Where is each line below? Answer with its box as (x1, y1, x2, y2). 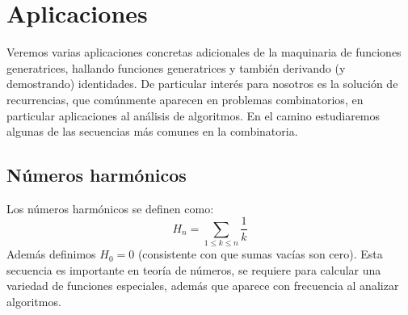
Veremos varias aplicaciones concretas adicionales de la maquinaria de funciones (6, 44, 402, 61)
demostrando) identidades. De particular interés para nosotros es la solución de (6, 75, 398, 92)
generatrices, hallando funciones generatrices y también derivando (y (6, 59, 346, 76)
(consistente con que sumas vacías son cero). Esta (137, 246, 383, 262)
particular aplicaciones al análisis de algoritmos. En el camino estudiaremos (6, 107, 381, 124)
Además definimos (6, 246, 96, 262)
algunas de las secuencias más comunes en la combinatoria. (6, 123, 298, 140)
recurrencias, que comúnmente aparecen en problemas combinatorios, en (6, 90, 364, 107)
